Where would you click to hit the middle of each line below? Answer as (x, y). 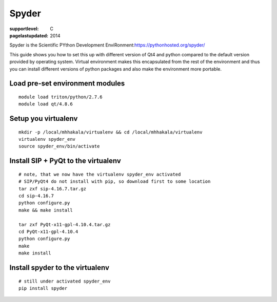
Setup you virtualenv (44, 118)
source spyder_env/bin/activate (59, 146)
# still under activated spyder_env (65, 281)
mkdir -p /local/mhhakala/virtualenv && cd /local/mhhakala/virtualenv (111, 132)
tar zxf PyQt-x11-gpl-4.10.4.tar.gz (65, 224)
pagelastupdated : (29, 35)
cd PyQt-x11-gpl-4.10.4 (48, 232)
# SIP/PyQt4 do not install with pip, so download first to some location (115, 181)
